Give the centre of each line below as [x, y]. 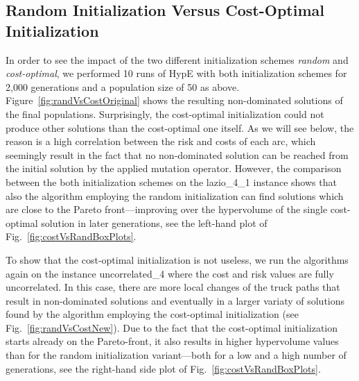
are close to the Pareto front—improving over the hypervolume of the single [167, 209]
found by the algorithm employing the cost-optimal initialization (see [152, 314]
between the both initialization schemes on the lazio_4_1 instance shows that [171, 181]
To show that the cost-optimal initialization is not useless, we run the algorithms [177, 259]
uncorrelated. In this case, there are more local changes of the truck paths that [173, 287]
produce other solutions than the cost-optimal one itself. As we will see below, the [180, 127]
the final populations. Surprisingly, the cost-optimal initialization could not [165, 113]
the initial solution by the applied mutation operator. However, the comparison [174, 168]
